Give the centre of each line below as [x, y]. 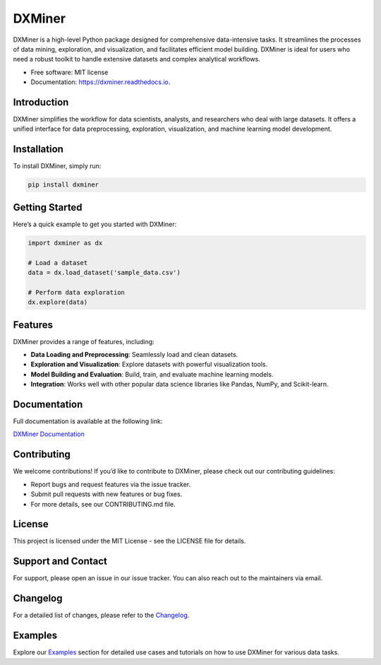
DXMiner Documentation [49, 434]
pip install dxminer [63, 185]
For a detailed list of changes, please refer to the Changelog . [101, 616]
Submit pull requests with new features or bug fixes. [107, 494]
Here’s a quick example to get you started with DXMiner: [95, 224]
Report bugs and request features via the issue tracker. [111, 484]
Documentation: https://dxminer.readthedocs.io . [101, 82]
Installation [38, 149]
